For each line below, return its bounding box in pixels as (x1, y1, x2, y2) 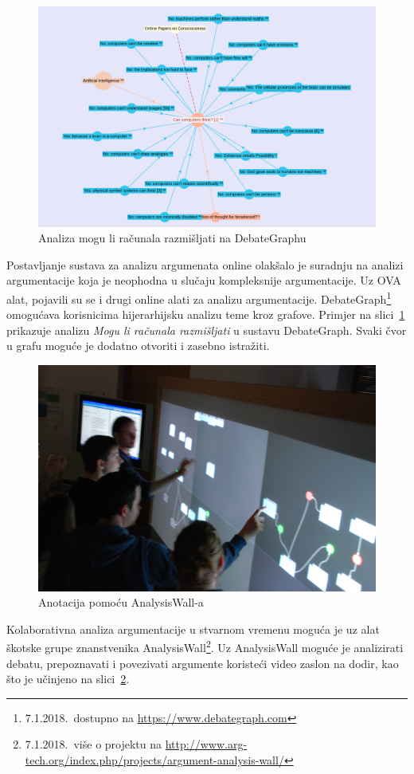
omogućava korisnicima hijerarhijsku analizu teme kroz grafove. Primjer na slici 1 (6, 306, 405, 323)
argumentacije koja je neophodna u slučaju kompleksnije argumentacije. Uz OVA (6, 272, 401, 289)
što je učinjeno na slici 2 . (6, 670, 130, 687)
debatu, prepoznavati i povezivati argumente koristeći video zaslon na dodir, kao (6, 654, 399, 671)
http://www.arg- (165, 736, 248, 752)
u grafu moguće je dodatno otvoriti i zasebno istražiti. (6, 337, 270, 354)
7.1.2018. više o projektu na (25, 736, 162, 752)
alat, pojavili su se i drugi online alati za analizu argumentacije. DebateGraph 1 (6, 288, 392, 307)
